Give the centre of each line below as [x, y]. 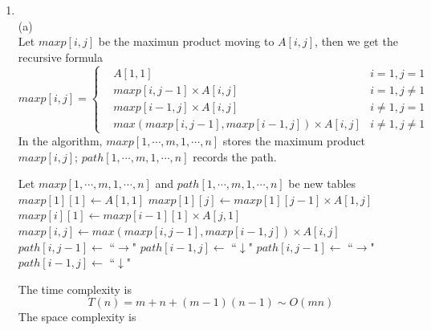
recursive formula [60, 57]
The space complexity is [77, 317]
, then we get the [356, 41]
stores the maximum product [294, 140]
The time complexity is [75, 289]
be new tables [322, 183]
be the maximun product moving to [186, 41]
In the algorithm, [60, 140]
